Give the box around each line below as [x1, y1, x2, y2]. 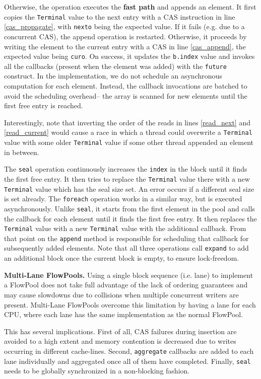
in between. [4, 146, 39, 157]
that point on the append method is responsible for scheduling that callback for [4, 233, 249, 243]
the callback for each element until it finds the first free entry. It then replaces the [4, 213, 257, 223]
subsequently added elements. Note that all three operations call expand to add [4, 243, 249, 253]
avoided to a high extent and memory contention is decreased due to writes [4, 336, 236, 346]
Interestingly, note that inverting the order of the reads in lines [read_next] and [4, 117, 250, 127]
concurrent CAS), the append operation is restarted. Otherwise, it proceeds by [4, 31, 247, 41]
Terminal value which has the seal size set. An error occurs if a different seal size [4, 183, 254, 194]
